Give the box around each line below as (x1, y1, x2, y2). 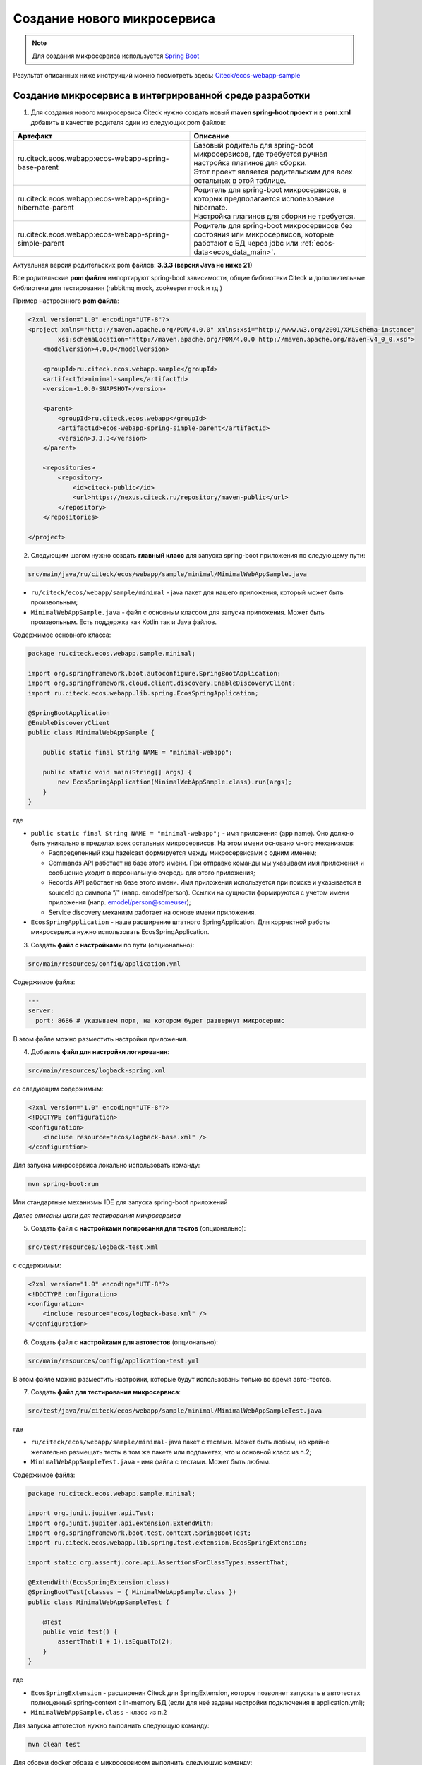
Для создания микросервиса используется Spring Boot (32, 52, 200, 60)
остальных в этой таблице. (193, 176, 287, 186)
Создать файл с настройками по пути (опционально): (30, 940, 195, 949)
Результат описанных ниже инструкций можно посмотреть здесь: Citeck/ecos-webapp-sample (13, 71, 301, 80)
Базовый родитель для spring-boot (193, 140, 314, 150)
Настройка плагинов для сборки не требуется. (193, 212, 356, 222)
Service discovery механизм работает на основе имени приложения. (48, 908, 257, 916)
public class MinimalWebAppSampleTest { (28, 1598, 169, 1606)
